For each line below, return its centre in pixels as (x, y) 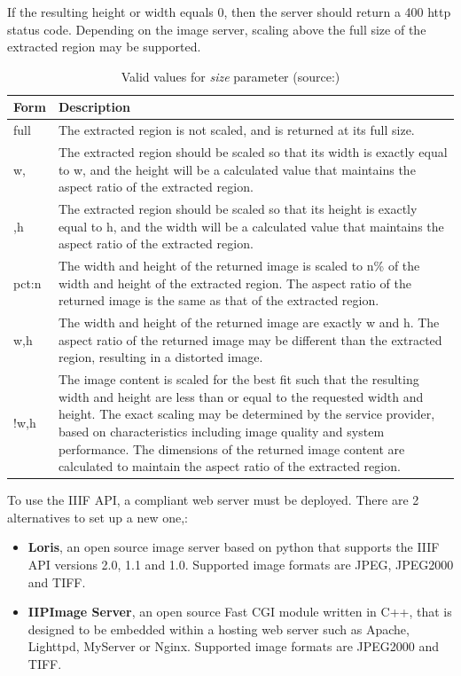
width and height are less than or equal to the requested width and (241, 396)
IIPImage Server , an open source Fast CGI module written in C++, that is (240, 612)
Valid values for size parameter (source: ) (230, 76)
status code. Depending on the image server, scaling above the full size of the (217, 29)
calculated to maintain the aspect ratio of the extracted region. (229, 466)
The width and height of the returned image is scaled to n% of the (239, 266)
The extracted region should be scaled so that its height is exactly (238, 209)
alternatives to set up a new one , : (98, 517)
